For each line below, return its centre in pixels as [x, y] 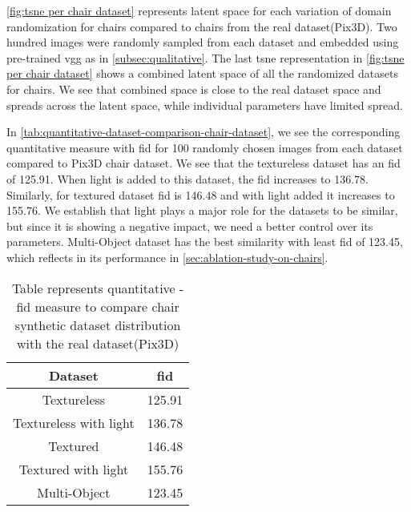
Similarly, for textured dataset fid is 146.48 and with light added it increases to [201, 194]
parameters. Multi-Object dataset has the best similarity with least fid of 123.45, [205, 242]
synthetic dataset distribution [98, 325]
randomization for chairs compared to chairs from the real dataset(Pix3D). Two [202, 26]
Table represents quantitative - [98, 288]
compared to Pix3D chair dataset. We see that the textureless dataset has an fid [203, 163]
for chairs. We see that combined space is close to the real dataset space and [194, 89]
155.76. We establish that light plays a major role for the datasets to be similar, [202, 210]
